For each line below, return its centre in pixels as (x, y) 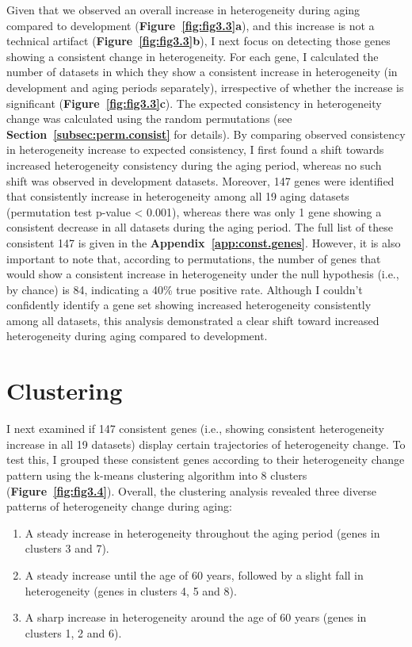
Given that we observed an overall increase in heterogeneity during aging (183, 10)
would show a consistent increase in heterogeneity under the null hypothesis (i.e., (203, 274)
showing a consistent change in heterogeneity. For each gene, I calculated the (193, 56)
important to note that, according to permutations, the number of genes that (194, 258)
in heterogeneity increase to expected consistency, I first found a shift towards (195, 149)
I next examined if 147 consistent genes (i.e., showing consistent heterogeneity (195, 429)
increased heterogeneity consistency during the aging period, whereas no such (194, 165)
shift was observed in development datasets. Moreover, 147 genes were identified (200, 180)
